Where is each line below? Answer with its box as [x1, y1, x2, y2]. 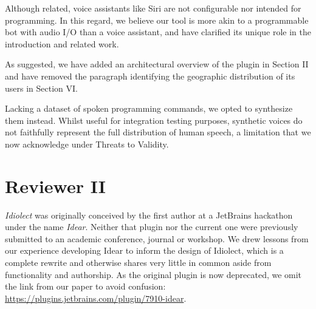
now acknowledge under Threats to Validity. [5, 137, 169, 150]
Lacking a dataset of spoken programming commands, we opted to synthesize [5, 102, 293, 115]
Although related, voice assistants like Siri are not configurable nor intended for [5, 2, 301, 14]
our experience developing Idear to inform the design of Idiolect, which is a [5, 244, 284, 257]
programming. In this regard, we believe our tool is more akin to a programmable [5, 13, 309, 26]
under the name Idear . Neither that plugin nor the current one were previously [5, 220, 298, 233]
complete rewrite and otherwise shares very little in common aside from [5, 256, 272, 269]
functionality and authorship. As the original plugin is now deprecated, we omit [5, 268, 302, 280]
